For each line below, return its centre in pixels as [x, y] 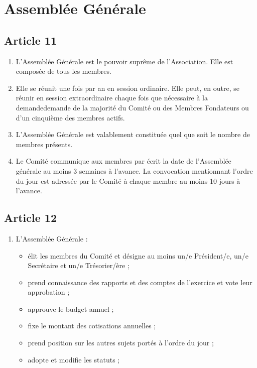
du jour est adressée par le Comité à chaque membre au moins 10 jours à [128, 180]
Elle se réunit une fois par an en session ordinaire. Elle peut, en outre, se [127, 88]
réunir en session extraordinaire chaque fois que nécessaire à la [112, 98]
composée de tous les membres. [63, 71]
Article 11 [30, 40]
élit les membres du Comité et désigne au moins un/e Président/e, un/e [138, 255]
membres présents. [44, 144]
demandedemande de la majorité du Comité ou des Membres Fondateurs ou [132, 107]
